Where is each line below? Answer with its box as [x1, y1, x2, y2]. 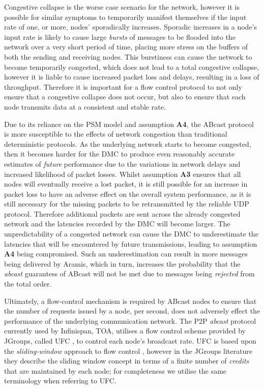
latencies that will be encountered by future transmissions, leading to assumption [4, 238, 257, 249]
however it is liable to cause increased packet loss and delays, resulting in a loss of [4, 71, 259, 82]
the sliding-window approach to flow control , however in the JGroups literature [4, 345, 252, 356]
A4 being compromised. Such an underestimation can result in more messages [4, 248, 248, 259]
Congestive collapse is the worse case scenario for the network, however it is [4, 2, 240, 12]
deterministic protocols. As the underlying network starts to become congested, [4, 138, 251, 149]
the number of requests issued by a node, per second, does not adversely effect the [4, 305, 260, 316]
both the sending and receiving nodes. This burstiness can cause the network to [4, 51, 252, 62]
